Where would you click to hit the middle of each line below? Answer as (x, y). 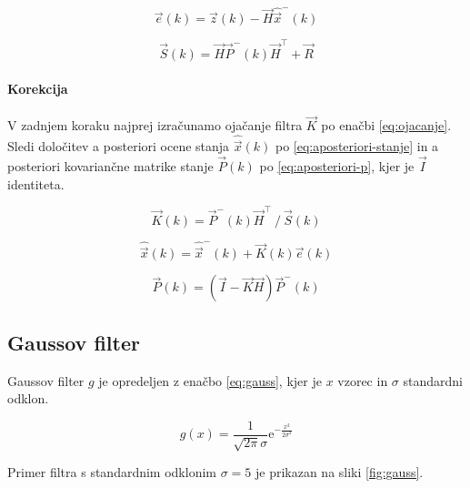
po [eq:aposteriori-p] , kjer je (337, 166)
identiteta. (36, 183)
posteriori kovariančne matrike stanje (110, 166)
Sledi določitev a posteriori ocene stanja (119, 146)
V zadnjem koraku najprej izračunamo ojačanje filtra (155, 125)
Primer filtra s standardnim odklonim (112, 472)
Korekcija (38, 88)
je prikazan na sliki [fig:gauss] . (339, 472)
